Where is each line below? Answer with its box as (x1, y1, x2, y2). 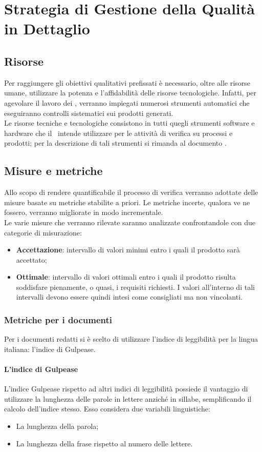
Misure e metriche (4, 163, 103, 179)
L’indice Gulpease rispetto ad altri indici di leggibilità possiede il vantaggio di (4, 383, 248, 394)
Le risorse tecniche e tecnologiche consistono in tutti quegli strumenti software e (4, 117, 255, 128)
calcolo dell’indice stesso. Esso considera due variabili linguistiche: (4, 403, 210, 414)
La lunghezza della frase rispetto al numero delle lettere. (16, 438, 193, 448)
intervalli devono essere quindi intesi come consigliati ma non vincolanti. (16, 291, 243, 302)
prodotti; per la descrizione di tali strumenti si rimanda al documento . (4, 137, 227, 148)
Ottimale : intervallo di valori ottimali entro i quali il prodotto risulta (16, 271, 236, 282)
